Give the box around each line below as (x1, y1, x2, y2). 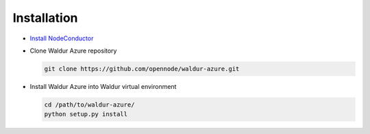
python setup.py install (44, 110, 128, 118)
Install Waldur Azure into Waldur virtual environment (29, 82, 177, 90)
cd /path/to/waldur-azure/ (44, 100, 135, 109)
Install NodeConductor (29, 34, 94, 42)
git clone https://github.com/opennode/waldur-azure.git (44, 65, 240, 72)
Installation (12, 10, 78, 25)
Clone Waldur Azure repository (29, 46, 117, 55)
